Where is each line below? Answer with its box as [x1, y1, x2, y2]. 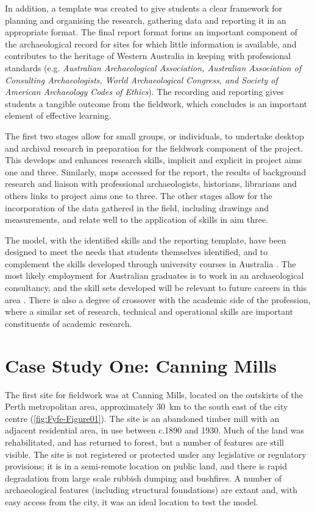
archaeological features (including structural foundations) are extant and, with [5, 483, 297, 496]
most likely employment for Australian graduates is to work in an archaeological [5, 269, 304, 282]
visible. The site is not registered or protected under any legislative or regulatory [5, 447, 306, 460]
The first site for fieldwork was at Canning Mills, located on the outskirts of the [5, 388, 303, 401]
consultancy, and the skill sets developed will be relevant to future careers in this [5, 281, 307, 294]
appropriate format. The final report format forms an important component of [5, 26, 297, 38]
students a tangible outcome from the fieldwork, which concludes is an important [5, 97, 308, 110]
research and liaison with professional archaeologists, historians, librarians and [5, 177, 297, 190]
